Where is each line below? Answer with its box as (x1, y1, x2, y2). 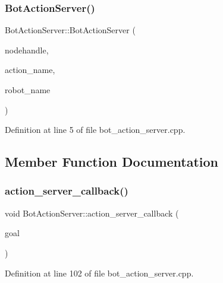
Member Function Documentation (5, 152, 219, 171)
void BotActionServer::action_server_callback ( (5, 206, 179, 219)
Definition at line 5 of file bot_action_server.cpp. (5, 123, 186, 136)
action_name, (5, 63, 55, 76)
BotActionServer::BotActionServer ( (5, 24, 136, 36)
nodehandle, (5, 43, 49, 56)
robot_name (5, 84, 51, 96)
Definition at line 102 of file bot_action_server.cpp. (5, 266, 194, 279)
